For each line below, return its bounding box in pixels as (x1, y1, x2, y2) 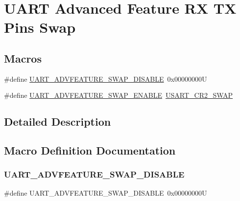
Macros (4, 50, 42, 66)
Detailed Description (4, 114, 111, 129)
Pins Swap (4, 17, 76, 37)
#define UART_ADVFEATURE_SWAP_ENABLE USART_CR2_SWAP (4, 90, 233, 100)
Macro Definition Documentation (4, 143, 176, 158)
